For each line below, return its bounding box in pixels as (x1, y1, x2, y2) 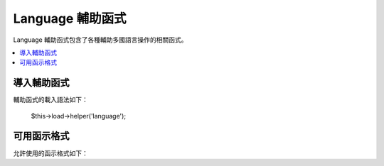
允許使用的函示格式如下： (13, 149, 88, 157)
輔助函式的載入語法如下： (13, 96, 88, 104)
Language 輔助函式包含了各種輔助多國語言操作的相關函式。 (13, 35, 188, 44)
